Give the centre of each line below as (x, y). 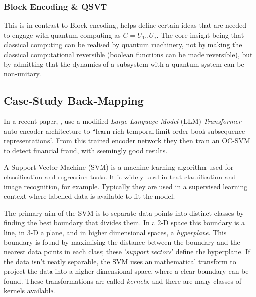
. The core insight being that (200, 34)
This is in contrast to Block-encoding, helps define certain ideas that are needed (125, 25)
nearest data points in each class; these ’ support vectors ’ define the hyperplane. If (127, 252)
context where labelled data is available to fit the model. (90, 196)
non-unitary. (23, 74)
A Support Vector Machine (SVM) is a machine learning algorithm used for (119, 167)
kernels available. (30, 290)
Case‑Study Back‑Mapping (74, 100)
